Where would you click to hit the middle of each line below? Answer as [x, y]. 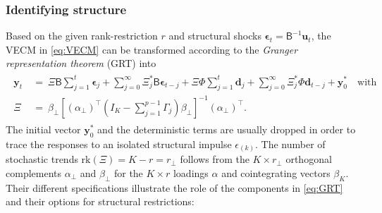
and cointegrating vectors [276, 172]
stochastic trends [42, 159]
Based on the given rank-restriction [82, 36]
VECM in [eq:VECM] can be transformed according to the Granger [152, 49]
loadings [191, 172]
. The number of [290, 144]
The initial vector [43, 129]
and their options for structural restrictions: [100, 201]
